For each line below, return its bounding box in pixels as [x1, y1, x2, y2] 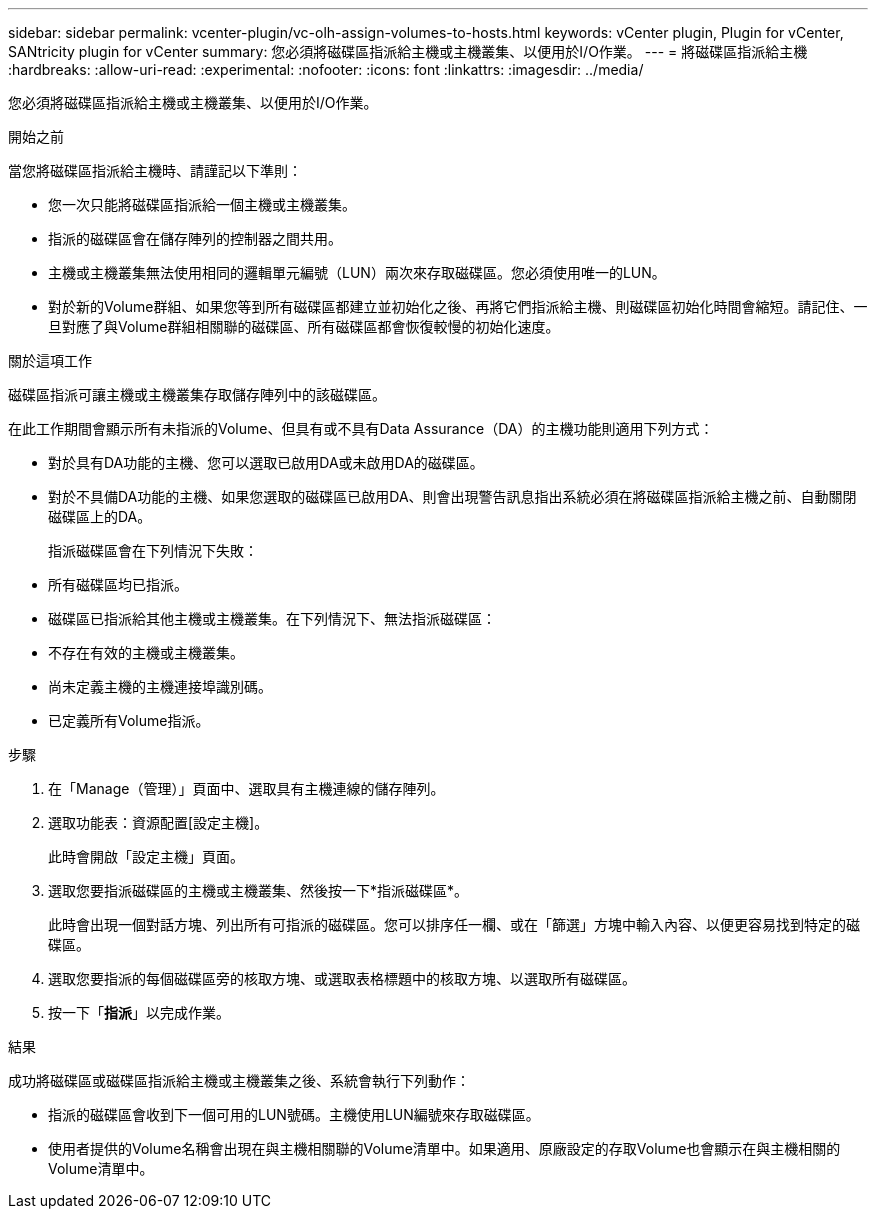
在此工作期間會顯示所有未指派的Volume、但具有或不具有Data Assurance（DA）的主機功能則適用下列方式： [8, 420, 714, 437]
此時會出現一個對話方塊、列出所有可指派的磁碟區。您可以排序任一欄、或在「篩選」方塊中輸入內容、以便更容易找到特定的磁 [48, 916, 860, 933]
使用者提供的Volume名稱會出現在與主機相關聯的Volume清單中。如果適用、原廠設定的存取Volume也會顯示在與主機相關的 [48, 1140, 841, 1157]
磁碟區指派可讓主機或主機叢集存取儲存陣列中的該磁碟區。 [8, 386, 386, 403]
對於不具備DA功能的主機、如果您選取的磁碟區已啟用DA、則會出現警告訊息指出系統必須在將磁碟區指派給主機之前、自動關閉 [48, 488, 857, 505]
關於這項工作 [8, 352, 92, 369]
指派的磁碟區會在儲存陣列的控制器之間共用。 [48, 230, 342, 247]
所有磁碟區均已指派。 [48, 576, 188, 593]
